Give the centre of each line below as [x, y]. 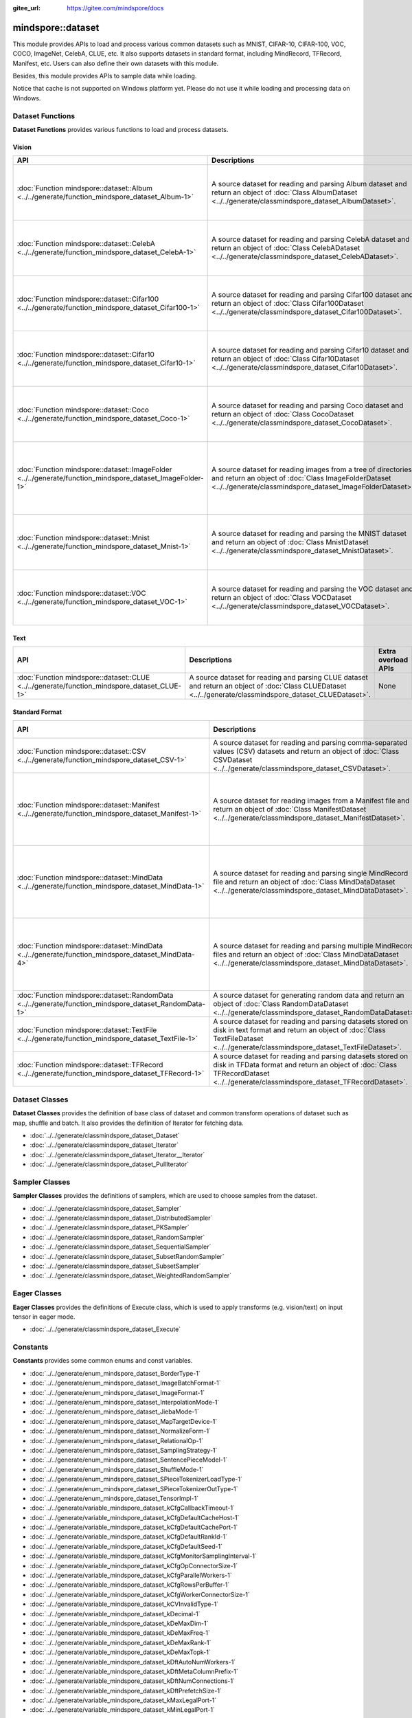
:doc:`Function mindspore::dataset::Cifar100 [88, 299]
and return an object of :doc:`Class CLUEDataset [268, 686]
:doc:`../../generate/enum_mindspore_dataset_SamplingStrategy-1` [124, 1450]
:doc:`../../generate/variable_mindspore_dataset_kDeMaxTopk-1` [120, 1652]
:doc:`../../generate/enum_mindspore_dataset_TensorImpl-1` [114, 1498]
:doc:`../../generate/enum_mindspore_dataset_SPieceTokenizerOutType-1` [134, 1488]
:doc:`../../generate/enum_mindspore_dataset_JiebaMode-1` [114, 1412]
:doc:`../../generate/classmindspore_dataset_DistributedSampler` [121, 1218]
